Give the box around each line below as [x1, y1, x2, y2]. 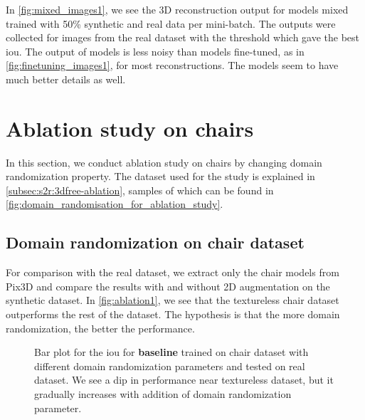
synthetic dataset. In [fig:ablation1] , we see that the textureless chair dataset [6, 293, 339, 308]
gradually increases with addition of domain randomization [34, 387, 292, 401]
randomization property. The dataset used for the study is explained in [6, 169, 315, 184]
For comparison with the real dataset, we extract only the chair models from [6, 265, 339, 280]
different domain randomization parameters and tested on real [34, 358, 305, 373]
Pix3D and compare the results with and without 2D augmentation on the [6, 278, 330, 293]
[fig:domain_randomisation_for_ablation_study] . [6, 196, 223, 211]
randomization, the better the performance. [6, 320, 195, 335]
